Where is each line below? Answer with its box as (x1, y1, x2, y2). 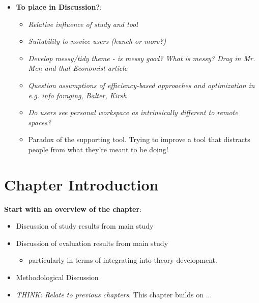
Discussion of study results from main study (16, 221, 154, 231)
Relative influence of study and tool (28, 18, 138, 29)
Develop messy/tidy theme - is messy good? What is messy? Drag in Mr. (28, 52, 255, 63)
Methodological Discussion (16, 272, 99, 283)
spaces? (28, 117, 51, 127)
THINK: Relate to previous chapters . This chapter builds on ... (16, 289, 212, 299)
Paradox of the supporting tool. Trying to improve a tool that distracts (28, 134, 250, 145)
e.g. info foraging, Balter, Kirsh (28, 90, 127, 100)
